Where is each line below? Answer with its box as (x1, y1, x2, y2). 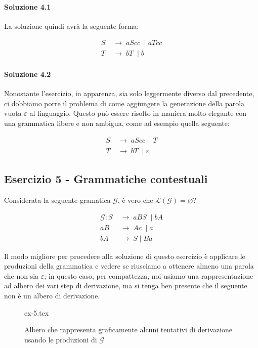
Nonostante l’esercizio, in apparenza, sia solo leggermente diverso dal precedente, (4, 88, 254, 99)
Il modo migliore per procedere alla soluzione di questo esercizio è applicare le (4, 250, 245, 261)
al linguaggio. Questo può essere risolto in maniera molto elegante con (29, 108, 247, 118)
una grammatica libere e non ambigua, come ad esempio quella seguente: (4, 118, 230, 128)
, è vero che (117, 194, 153, 205)
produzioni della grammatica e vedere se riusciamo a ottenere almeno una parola (4, 260, 254, 271)
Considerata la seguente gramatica (4, 194, 111, 205)
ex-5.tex (24, 307, 49, 318)
